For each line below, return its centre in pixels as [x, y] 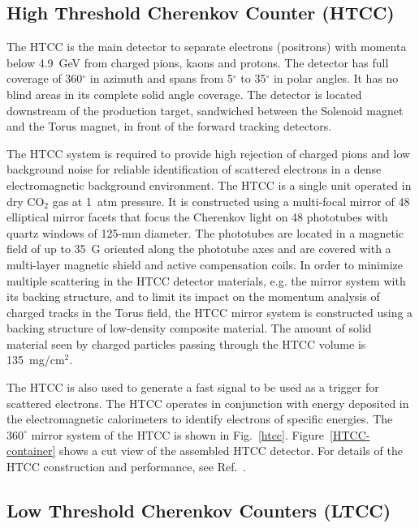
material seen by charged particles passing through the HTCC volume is [186, 343]
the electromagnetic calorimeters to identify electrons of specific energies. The [200, 419]
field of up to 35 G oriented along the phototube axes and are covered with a [199, 249]
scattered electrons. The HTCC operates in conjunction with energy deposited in [208, 403]
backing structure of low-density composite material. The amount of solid [189, 328]
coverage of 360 [45, 78]
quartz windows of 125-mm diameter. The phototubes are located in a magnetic [205, 232]
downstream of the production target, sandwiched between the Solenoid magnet [205, 110]
